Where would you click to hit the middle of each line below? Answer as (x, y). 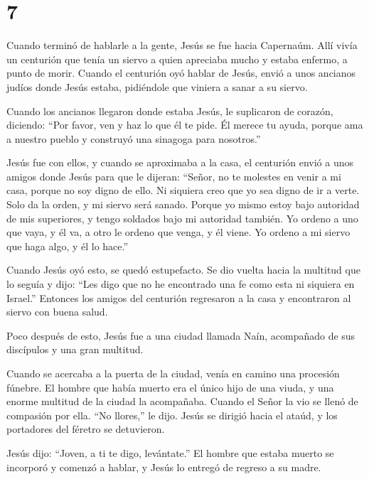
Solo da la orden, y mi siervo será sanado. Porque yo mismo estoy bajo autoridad (183, 204)
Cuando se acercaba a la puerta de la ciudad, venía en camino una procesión (173, 373)
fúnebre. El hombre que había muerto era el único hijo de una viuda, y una (170, 387)
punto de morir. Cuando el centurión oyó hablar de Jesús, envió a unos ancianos (181, 73)
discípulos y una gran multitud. (75, 349)
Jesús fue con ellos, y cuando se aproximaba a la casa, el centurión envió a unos (180, 162)
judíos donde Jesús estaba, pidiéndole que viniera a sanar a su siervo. (157, 86)
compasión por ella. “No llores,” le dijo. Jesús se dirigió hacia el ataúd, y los (172, 415)
